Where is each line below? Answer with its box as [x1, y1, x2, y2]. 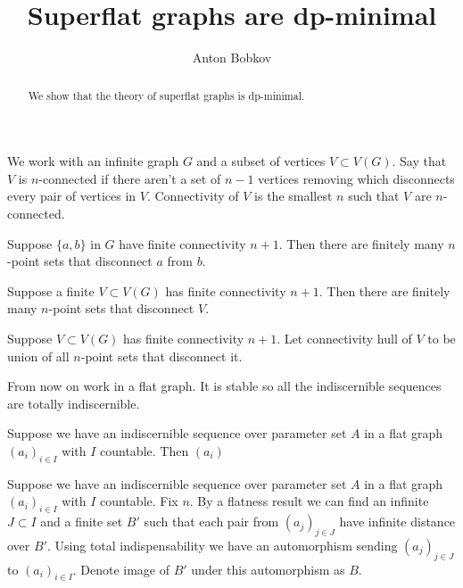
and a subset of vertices [196, 152, 326, 170]
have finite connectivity [119, 234, 246, 253]
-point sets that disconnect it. [80, 346, 243, 365]
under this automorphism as [191, 559, 345, 578]
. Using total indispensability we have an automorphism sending [46, 535, 398, 554]
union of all [7, 346, 70, 365]
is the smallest [254, 186, 333, 205]
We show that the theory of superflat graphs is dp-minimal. [28, 87, 305, 103]
